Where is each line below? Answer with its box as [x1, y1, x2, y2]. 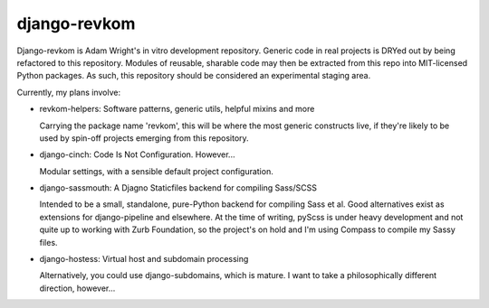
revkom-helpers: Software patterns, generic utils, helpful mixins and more [39, 104, 315, 115]
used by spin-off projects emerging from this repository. [39, 132, 249, 144]
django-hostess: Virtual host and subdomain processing [39, 254, 249, 265]
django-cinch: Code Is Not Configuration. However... [39, 149, 235, 160]
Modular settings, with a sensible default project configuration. [39, 165, 273, 176]
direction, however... [39, 283, 116, 294]
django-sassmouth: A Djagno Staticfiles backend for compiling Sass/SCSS [39, 182, 317, 193]
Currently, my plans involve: [16, 87, 121, 98]
